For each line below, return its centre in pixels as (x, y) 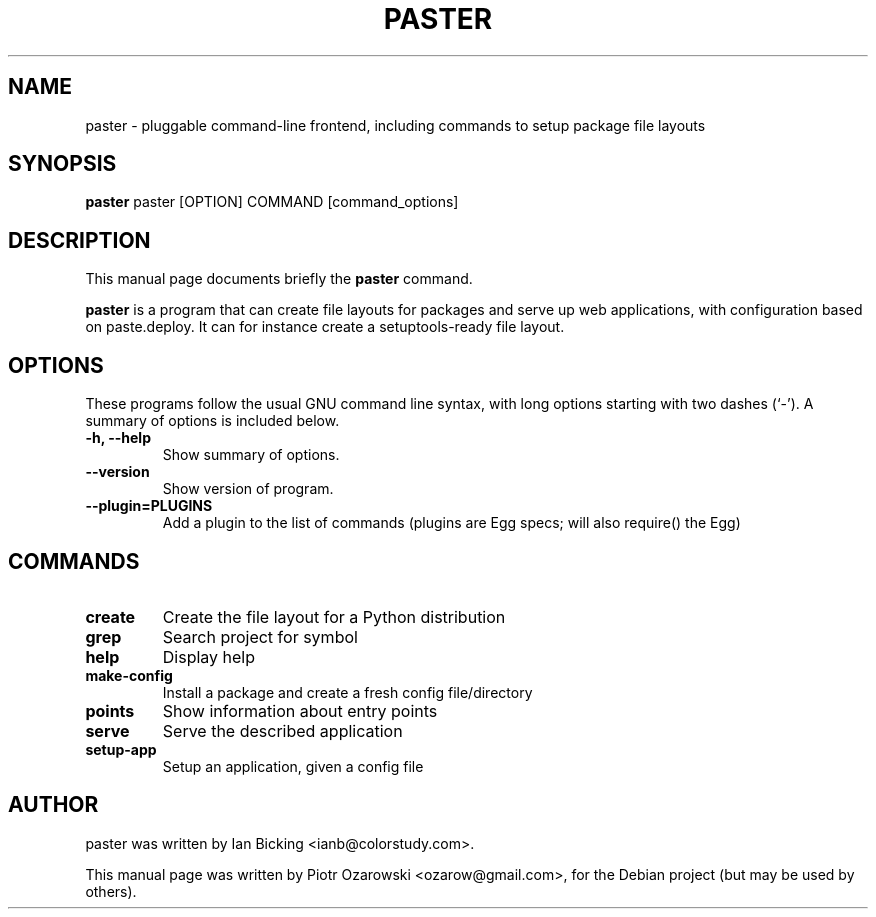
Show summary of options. (251, 455)
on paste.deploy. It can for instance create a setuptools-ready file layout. (325, 327)
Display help (209, 656)
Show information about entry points (300, 710)
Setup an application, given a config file (293, 766)
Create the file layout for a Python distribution (334, 616)
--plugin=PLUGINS (149, 506)
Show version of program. (248, 489)
